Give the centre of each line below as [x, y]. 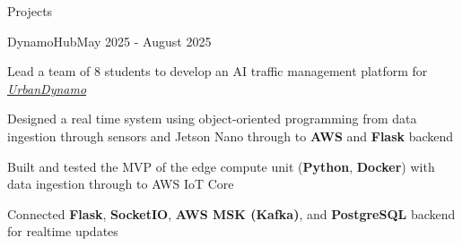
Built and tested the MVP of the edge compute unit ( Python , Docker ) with [221, 166]
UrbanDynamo [47, 88]
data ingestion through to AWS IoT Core [121, 184]
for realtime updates [63, 231]
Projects [30, 11]
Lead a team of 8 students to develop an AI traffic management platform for [218, 71]
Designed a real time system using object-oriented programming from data [212, 119]
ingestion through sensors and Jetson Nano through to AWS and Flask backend [231, 136]
